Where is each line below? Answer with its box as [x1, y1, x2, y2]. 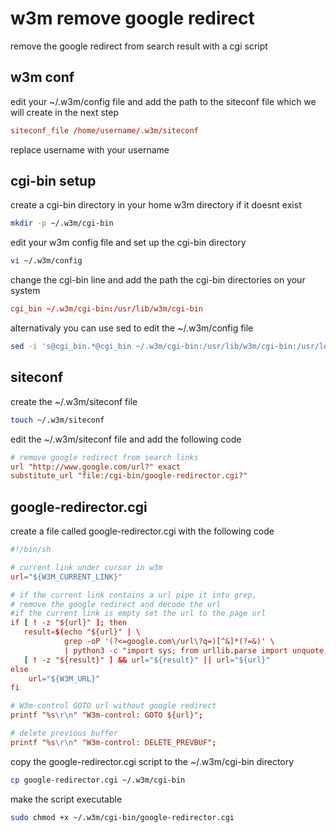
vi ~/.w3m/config [10, 256, 83, 266]
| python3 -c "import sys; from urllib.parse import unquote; [63, 645, 329, 656]
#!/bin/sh [10, 545, 52, 555]
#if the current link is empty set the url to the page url [10, 608, 267, 619]
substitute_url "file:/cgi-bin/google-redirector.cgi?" [10, 471, 248, 481]
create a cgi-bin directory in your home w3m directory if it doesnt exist [10, 199, 302, 211]
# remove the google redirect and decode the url [10, 599, 222, 609]
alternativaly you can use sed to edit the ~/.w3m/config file [10, 322, 254, 334]
